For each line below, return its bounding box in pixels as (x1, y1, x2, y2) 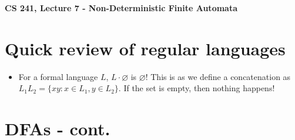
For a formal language (18, 70, 98, 82)
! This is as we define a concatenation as (145, 70, 291, 82)
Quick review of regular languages (5, 36, 286, 60)
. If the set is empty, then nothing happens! (118, 82, 275, 94)
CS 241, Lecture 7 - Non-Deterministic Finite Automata (5, 2, 238, 14)
